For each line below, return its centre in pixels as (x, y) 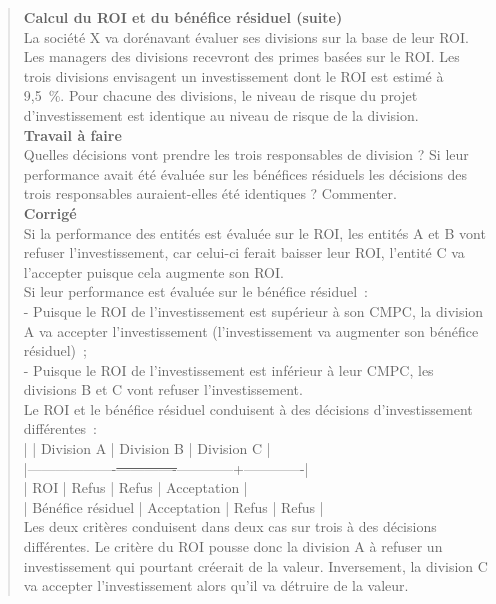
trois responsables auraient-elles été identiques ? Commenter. (210, 193)
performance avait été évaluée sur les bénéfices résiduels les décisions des (245, 173)
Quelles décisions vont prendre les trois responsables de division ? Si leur (246, 154)
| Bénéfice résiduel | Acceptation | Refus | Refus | (173, 506)
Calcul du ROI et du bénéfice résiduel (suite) (183, 17)
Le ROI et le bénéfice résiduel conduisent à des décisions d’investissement (248, 408)
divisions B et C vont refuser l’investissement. (163, 389)
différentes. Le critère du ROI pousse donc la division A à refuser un (233, 546)
